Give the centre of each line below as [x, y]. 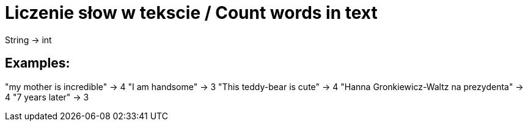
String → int [28, 40]
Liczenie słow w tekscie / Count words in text [191, 13]
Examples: [38, 63]
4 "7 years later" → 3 [47, 97]
